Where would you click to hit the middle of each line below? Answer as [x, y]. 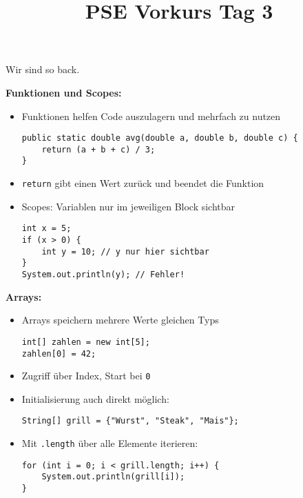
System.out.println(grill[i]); [113, 477]
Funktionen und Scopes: [64, 92]
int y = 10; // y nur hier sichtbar [125, 251]
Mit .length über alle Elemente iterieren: [110, 443]
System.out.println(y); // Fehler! [103, 275]
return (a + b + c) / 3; [98, 149]
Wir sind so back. [43, 69]
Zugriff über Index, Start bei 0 [86, 376]
